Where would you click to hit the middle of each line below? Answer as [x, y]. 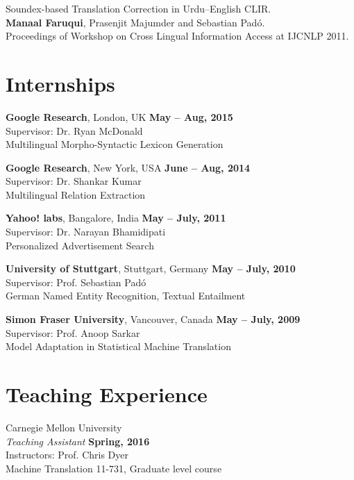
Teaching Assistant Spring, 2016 [78, 441]
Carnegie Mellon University [64, 427]
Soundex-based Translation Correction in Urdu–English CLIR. [138, 8]
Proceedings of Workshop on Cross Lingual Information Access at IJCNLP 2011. [177, 36]
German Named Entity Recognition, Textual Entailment [126, 296]
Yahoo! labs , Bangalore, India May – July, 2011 [116, 218]
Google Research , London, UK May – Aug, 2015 [119, 116]
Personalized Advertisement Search [80, 245]
